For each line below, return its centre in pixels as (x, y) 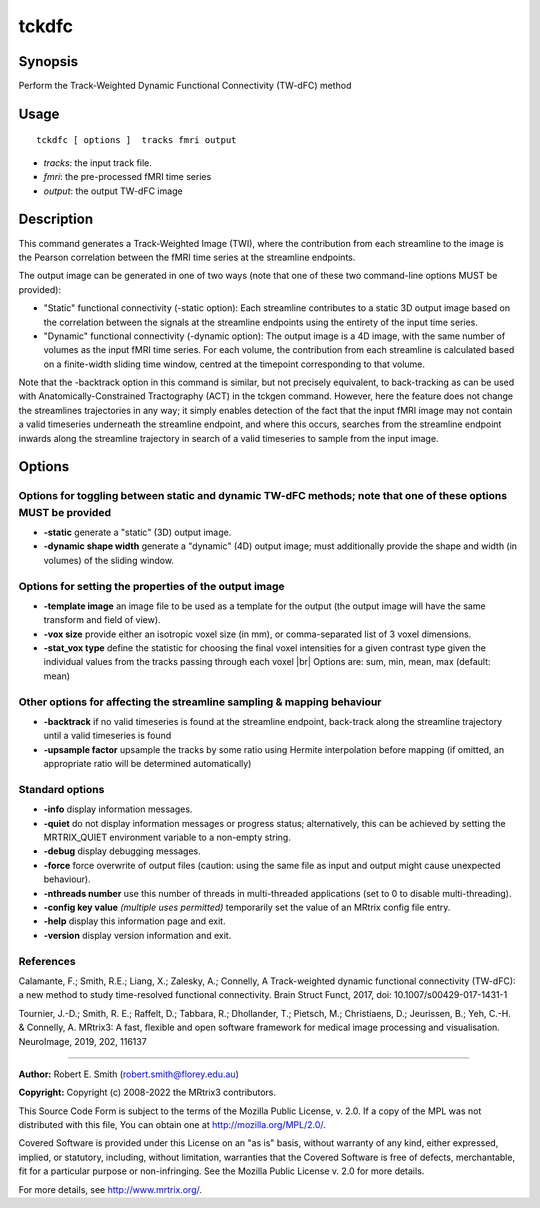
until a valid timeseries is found (107, 736)
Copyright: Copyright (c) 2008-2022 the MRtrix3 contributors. (147, 1092)
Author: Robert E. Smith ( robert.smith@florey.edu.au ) (128, 1074)
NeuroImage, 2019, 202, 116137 (82, 1041)
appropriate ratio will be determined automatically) (147, 764)
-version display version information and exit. (137, 935)
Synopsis (48, 61)
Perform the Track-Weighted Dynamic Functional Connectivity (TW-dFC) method (185, 86)
